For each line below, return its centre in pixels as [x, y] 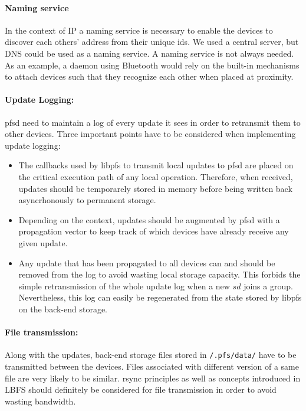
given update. [43, 242]
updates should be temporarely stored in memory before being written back [155, 188]
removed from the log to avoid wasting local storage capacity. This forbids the [159, 274]
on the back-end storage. [63, 309]
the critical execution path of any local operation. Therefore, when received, [156, 176]
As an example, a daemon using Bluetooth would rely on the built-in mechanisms [152, 65]
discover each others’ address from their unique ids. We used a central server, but [152, 42]
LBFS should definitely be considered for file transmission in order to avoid [141, 389]
